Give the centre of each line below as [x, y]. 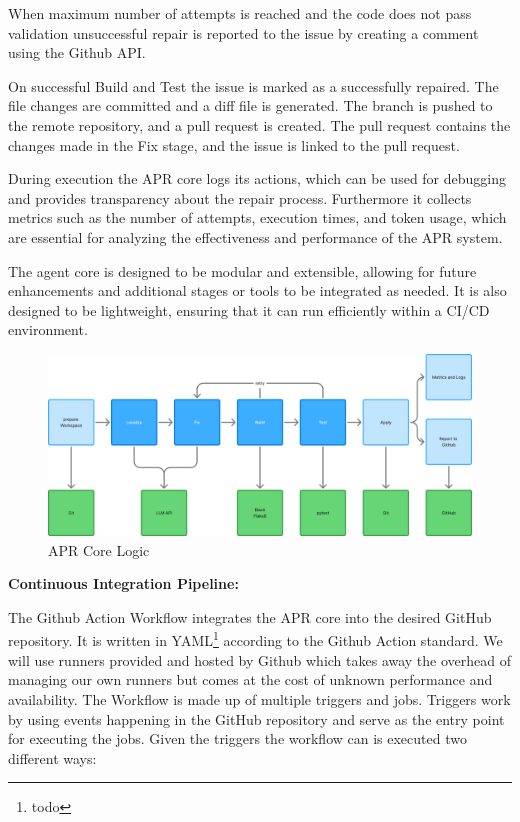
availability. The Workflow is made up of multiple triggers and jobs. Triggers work [259, 698]
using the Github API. [77, 52]
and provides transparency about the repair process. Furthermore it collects [240, 197]
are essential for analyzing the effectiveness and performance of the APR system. [255, 236]
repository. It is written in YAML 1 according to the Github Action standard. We [255, 639]
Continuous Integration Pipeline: [123, 583]
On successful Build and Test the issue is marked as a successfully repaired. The [253, 85]
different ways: [52, 757]
